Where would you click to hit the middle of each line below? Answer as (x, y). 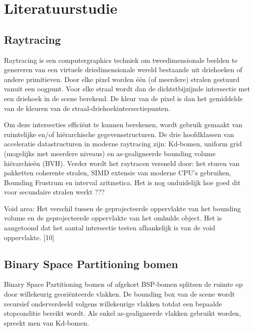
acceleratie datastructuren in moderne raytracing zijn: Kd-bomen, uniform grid (123, 144)
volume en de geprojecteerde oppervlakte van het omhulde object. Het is (113, 218)
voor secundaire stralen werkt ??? (54, 192)
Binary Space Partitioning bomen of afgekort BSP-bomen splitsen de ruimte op (124, 284)
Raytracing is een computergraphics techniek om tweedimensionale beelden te (121, 60)
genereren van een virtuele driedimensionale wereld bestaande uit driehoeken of (123, 69)
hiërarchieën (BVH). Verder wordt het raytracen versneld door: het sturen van (122, 163)
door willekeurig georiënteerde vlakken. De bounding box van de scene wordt (119, 294)
